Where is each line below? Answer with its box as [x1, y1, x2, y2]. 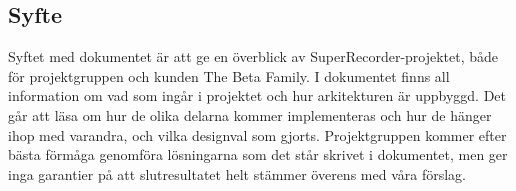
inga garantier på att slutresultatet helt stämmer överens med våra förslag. [8, 163, 466, 184]
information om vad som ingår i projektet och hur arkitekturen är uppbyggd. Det [8, 85, 506, 106]
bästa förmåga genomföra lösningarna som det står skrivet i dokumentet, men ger [8, 144, 508, 165]
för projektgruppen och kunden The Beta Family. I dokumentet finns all [8, 65, 450, 86]
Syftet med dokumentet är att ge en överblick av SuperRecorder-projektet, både [8, 46, 499, 67]
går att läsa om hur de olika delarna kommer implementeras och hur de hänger [8, 104, 492, 125]
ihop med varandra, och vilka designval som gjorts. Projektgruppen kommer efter [8, 124, 507, 145]
